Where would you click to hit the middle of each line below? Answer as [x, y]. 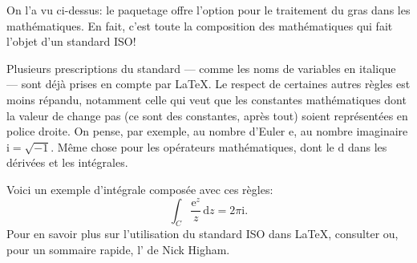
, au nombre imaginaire [351, 131]
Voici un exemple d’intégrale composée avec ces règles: [140, 189]
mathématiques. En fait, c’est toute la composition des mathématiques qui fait [200, 25]
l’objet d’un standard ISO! [71, 41]
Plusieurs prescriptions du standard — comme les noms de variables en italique [201, 68]
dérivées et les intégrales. [67, 162]
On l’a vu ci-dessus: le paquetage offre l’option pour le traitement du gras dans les [208, 10]
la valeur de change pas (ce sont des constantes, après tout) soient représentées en [207, 115]
